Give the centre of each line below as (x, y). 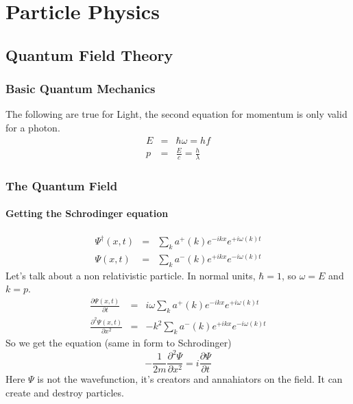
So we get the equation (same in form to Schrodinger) (119, 342)
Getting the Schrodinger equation (87, 213)
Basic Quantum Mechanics (81, 89)
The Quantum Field (62, 185)
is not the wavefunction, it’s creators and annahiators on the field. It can (190, 379)
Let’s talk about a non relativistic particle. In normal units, (131, 275)
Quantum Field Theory (89, 54)
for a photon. (33, 127)
